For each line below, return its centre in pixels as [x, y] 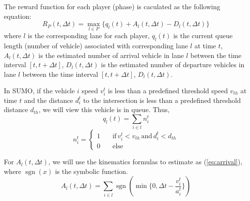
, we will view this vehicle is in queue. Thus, [104, 109]
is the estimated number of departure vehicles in [173, 65]
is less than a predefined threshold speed [168, 90]
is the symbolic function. [91, 171]
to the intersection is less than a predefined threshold [162, 100]
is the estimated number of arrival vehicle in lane [111, 55]
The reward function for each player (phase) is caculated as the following [112, 6]
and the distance [48, 100]
